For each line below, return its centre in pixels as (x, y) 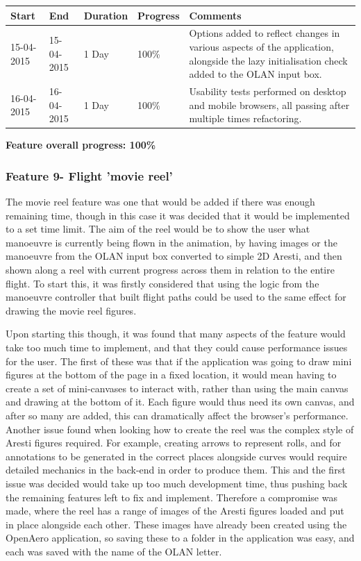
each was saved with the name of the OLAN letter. (114, 551)
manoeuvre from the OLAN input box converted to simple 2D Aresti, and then (174, 256)
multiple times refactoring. (245, 118)
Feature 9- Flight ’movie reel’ (89, 175)
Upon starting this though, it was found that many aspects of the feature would (176, 334)
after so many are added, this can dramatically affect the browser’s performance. (177, 415)
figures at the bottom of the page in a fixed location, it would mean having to (171, 375)
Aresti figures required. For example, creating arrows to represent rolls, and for (174, 443)
